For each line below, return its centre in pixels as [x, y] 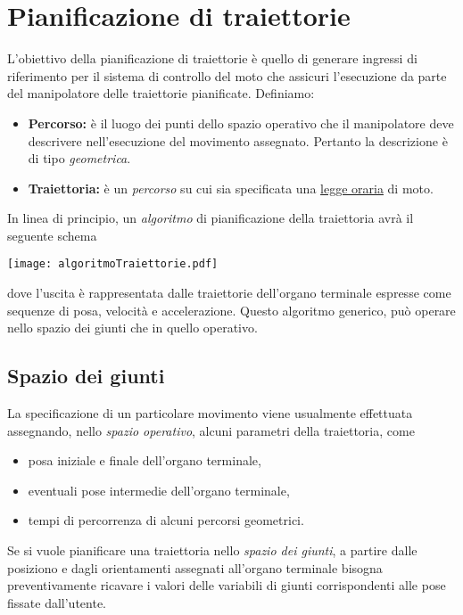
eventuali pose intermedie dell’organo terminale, [159, 490]
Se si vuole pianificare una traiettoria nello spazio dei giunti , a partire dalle [212, 550]
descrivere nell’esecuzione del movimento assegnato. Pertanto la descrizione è [238, 140]
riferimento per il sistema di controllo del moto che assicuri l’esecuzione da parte [227, 75]
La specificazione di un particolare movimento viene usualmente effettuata [210, 413]
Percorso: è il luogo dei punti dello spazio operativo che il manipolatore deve [241, 123]
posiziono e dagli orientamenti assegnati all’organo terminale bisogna [195, 567]
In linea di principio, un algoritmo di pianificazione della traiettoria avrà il [211, 218]
